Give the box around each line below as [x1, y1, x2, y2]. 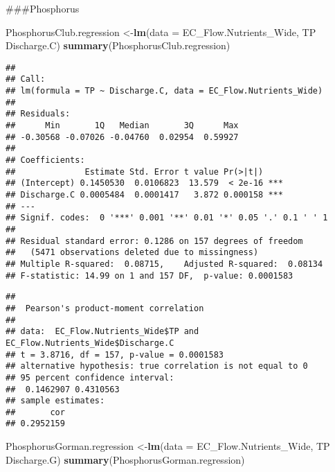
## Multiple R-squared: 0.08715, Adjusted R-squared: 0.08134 [6, 259, 323, 269]
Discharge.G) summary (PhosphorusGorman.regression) [6, 452, 245, 466]
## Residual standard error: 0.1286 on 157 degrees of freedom [6, 236, 303, 246]
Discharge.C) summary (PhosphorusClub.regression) [6, 38, 230, 53]
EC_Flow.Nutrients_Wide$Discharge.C [6, 338, 174, 348]
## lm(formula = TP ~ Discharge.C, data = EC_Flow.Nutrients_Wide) [6, 86, 323, 96]
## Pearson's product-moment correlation [6, 303, 204, 313]
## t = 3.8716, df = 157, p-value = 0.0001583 [6, 349, 224, 360]
